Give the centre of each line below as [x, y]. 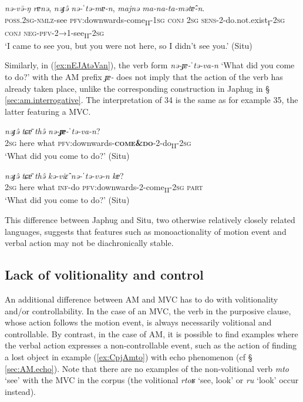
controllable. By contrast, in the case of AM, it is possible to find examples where [151, 333]
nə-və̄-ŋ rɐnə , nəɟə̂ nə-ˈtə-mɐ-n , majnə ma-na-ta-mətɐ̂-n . [105, 8]
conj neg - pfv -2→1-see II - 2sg [55, 33]
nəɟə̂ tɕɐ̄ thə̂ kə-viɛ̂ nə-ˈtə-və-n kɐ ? [64, 175]
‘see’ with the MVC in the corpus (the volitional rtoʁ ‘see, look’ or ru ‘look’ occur [152, 380]
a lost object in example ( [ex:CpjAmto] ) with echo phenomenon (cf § [129, 356]
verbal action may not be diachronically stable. [89, 243]
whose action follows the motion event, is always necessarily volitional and [138, 322]
